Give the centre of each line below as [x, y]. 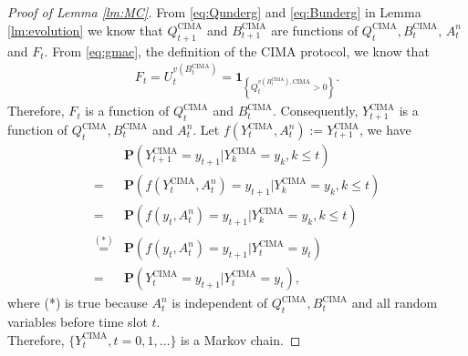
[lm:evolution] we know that [85, 30]
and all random [395, 303]
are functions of [315, 30]
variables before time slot [78, 322]
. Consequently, [316, 111]
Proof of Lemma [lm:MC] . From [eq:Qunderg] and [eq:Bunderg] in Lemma [214, 12]
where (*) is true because [78, 303]
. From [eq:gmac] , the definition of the [151, 51]
